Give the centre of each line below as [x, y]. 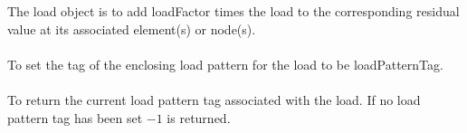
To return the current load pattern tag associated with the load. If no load [214, 100]
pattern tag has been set [75, 117]
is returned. [199, 117]
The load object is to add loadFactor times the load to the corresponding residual [233, 11]
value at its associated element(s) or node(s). [132, 28]
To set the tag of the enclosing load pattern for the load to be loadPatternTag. [225, 64]
